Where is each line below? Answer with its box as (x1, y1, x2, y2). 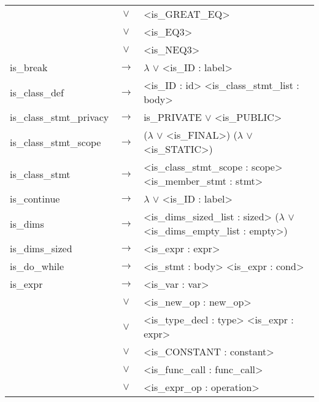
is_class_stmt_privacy (10, 110, 109, 124)
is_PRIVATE (144, 110, 202, 124)
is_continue (10, 191, 60, 206)
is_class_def (10, 85, 64, 99)
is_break (10, 60, 48, 74)
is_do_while (10, 259, 64, 273)
